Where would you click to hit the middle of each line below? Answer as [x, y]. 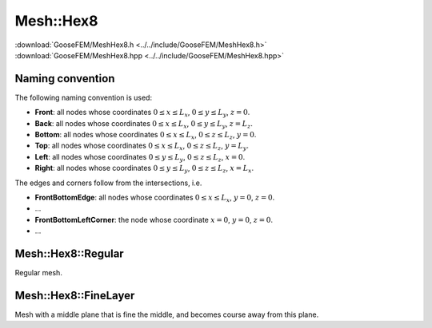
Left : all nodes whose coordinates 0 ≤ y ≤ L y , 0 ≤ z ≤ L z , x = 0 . [140, 158]
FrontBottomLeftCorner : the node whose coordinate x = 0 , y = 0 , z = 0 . [154, 219]
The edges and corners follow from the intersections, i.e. [108, 183]
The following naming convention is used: [83, 97]
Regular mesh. [39, 273]
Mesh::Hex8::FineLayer [75, 295]
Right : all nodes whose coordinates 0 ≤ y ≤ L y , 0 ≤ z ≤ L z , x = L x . [144, 169]
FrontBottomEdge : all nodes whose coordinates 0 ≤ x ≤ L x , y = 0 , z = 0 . [155, 198]
